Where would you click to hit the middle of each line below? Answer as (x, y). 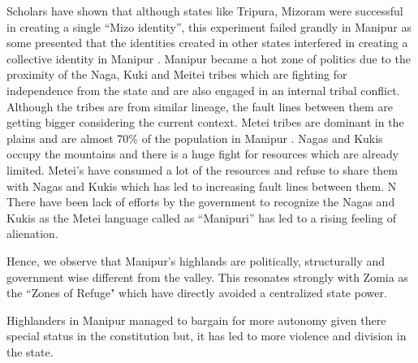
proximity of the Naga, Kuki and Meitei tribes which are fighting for (177, 74)
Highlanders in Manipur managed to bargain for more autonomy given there (196, 320)
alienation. (32, 233)
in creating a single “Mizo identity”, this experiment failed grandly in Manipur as (209, 26)
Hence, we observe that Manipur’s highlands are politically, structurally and (196, 260)
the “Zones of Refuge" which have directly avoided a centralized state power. (197, 293)
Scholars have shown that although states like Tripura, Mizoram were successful (205, 11)
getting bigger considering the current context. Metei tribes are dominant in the (205, 122)
